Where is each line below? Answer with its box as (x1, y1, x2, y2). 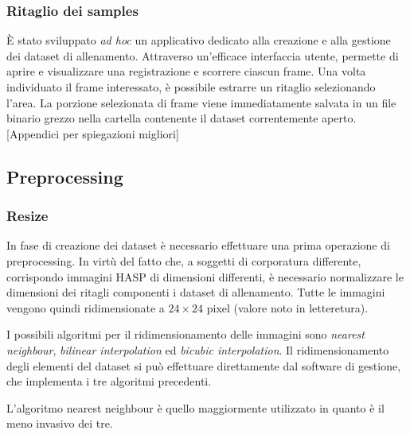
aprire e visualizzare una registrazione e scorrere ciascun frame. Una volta (6, 63, 366, 79)
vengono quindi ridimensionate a (6, 299, 165, 316)
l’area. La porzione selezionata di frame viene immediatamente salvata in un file (6, 94, 396, 110)
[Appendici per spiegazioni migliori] (6, 125, 179, 141)
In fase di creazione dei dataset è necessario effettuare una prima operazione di (6, 237, 390, 254)
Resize (6, 206, 49, 226)
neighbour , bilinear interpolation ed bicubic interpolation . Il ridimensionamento (6, 341, 389, 358)
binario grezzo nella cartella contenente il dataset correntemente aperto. (6, 110, 357, 126)
